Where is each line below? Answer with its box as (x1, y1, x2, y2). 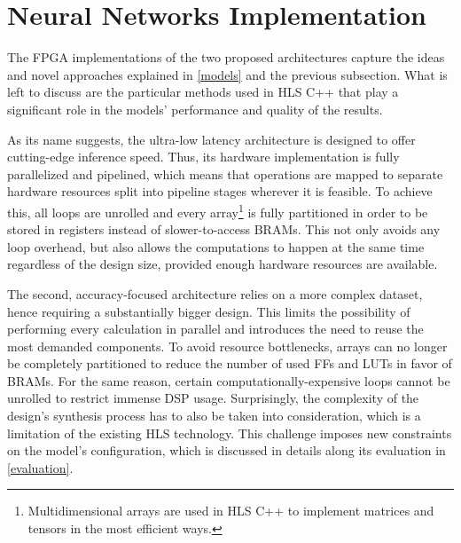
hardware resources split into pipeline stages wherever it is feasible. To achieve (7, 182, 433, 201)
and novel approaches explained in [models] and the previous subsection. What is (7, 65, 448, 83)
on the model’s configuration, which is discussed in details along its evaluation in (7, 441, 446, 460)
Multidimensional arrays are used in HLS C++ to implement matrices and (27, 501, 434, 520)
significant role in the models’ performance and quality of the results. (7, 99, 383, 118)
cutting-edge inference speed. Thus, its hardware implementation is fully (7, 147, 400, 166)
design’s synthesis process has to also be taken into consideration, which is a (7, 406, 421, 425)
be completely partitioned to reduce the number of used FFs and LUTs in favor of (7, 354, 452, 373)
